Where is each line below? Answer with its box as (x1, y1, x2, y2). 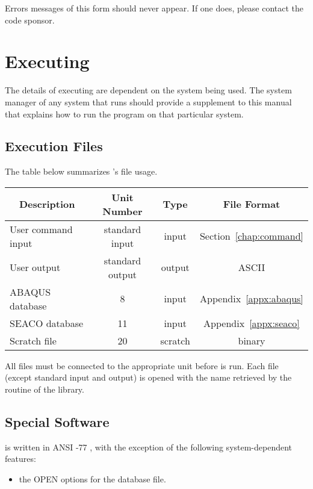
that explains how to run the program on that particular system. (5, 107, 244, 120)
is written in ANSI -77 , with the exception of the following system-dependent (5, 440, 293, 453)
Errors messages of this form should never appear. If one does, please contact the (5, 2, 304, 14)
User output (10, 260, 61, 275)
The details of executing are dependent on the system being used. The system (5, 84, 292, 96)
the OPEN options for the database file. (19, 473, 166, 485)
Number (102, 204, 143, 218)
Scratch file (10, 333, 57, 347)
